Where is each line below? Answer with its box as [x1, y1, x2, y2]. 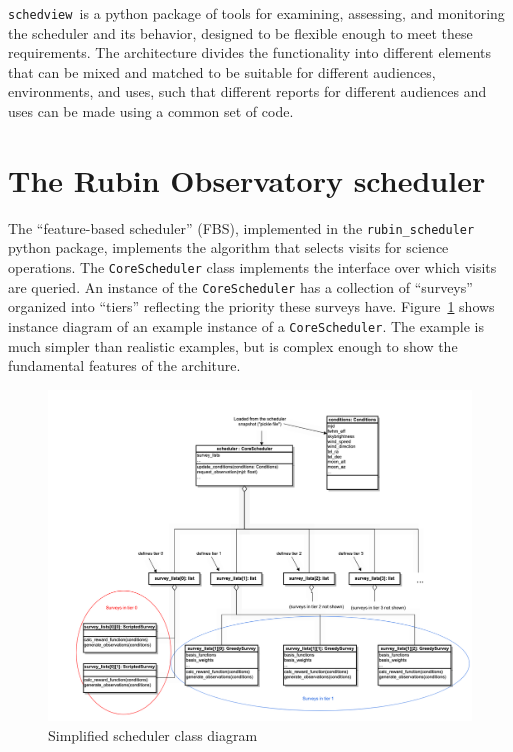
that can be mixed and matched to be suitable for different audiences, [8, 61, 436, 82]
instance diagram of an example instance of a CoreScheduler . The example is [8, 315, 484, 336]
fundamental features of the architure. [8, 355, 241, 376]
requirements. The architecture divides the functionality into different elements [8, 42, 492, 63]
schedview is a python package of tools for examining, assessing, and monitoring [8, 3, 505, 23]
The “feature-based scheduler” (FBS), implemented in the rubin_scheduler [8, 217, 475, 238]
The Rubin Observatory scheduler [8, 159, 486, 200]
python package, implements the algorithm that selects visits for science [8, 237, 449, 258]
